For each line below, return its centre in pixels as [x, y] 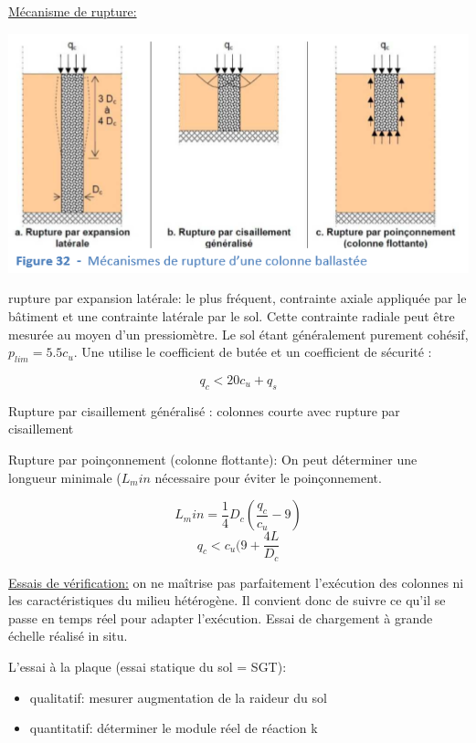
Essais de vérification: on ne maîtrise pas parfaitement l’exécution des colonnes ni [236, 582]
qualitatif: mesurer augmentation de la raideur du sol [178, 697]
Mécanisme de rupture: [73, 11]
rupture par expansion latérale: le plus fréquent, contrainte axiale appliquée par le [238, 298]
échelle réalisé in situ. [68, 636]
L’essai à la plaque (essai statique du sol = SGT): [148, 667]
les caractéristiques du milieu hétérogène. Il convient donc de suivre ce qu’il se [227, 600]
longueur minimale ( [65, 477]
